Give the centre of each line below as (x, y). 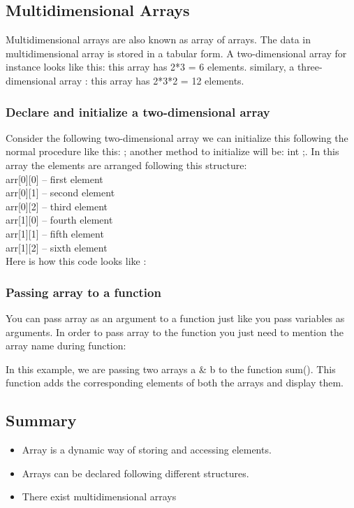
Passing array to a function (83, 292)
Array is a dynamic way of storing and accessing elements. (147, 450)
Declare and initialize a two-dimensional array (138, 111)
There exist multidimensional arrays (99, 496)
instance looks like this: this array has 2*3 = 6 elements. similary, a (150, 67)
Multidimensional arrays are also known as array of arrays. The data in (158, 39)
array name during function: (66, 346)
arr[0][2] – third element (57, 206)
